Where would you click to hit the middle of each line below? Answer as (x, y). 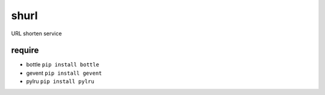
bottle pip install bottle (63, 65)
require (25, 50)
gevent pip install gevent (64, 73)
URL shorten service (37, 33)
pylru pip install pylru (60, 81)
